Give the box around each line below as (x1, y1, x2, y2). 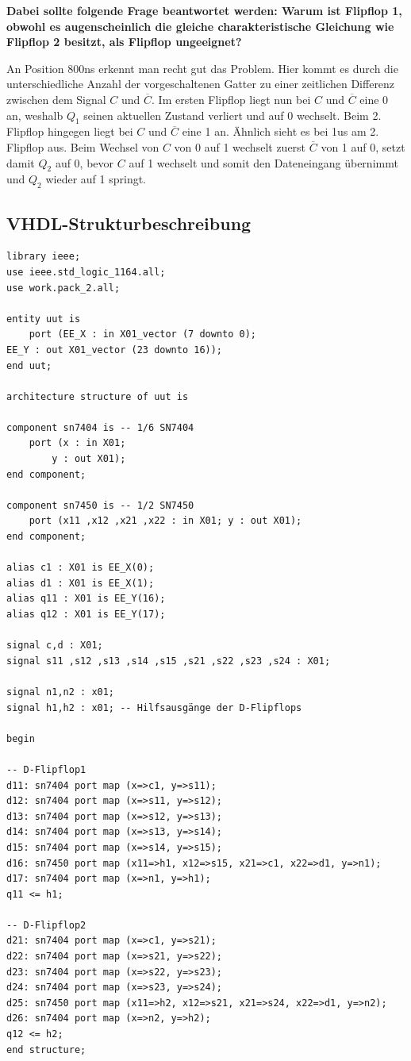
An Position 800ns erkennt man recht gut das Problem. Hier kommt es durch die (6, 60, 398, 76)
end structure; (6, 1044, 86, 1055)
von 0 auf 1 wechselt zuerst (174, 138, 306, 155)
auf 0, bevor (55, 154, 114, 171)
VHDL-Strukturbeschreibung (6, 210, 252, 235)
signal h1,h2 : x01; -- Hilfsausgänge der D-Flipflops (6, 702, 302, 713)
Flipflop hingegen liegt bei (6, 123, 133, 140)
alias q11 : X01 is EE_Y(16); (6, 593, 166, 605)
